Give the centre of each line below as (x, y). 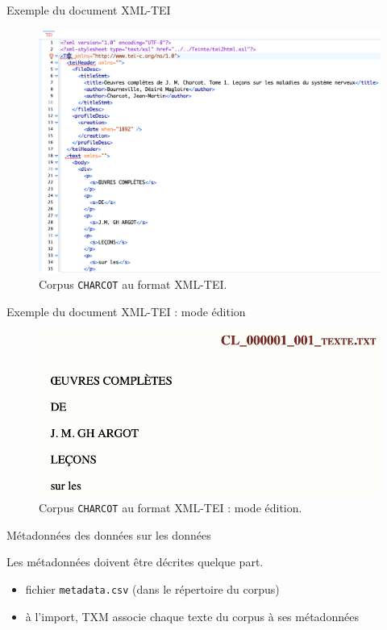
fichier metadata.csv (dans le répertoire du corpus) (152, 588)
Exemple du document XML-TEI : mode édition (126, 311)
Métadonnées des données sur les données (109, 534)
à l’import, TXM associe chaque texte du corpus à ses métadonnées (192, 616)
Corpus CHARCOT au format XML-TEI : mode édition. (171, 508)
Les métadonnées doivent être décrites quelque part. (135, 562)
